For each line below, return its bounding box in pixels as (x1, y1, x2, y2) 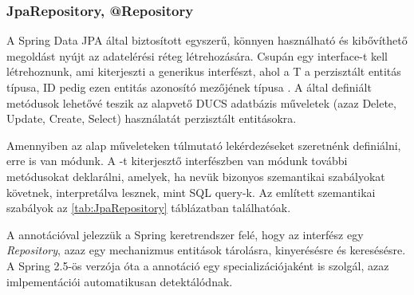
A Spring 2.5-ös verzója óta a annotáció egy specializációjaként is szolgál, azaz (6, 257, 389, 273)
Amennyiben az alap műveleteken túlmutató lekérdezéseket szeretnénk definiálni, (6, 136, 401, 153)
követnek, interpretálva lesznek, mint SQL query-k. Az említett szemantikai (6, 183, 376, 200)
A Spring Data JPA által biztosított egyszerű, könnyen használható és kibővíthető (6, 32, 408, 49)
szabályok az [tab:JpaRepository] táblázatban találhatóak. (6, 199, 291, 216)
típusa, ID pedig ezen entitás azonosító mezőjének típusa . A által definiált (6, 79, 372, 95)
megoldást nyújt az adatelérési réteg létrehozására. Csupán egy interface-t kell (6, 47, 388, 64)
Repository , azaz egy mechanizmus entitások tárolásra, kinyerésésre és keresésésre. (6, 242, 406, 258)
